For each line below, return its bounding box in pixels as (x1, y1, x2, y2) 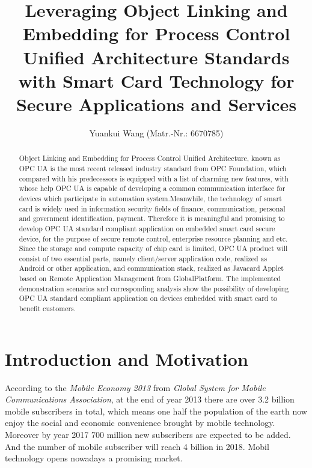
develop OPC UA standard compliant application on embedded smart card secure (19, 223, 275, 233)
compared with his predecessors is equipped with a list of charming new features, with (19, 173, 289, 183)
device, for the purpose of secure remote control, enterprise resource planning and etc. (19, 233, 288, 243)
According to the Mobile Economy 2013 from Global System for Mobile (5, 381, 266, 394)
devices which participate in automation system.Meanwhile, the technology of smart (19, 193, 282, 203)
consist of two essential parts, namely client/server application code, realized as (19, 253, 268, 263)
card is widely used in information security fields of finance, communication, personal (19, 203, 286, 213)
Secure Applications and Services (16, 91, 297, 116)
